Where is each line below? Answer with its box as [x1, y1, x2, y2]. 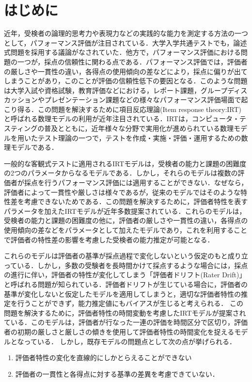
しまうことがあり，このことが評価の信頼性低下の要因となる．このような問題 [4, 76, 248, 86]
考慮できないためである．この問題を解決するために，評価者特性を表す [24, 196, 248, 207]
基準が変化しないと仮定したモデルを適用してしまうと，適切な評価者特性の [4, 288, 241, 299]
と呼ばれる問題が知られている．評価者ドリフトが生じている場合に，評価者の [4, 279, 248, 289]
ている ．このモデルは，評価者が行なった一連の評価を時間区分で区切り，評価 [4, 317, 248, 327]
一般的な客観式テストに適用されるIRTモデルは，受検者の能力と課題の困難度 [4, 158, 247, 168]
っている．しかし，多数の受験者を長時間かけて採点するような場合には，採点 [4, 260, 248, 270]
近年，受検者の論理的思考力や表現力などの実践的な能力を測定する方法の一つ [4, 28, 248, 38]
